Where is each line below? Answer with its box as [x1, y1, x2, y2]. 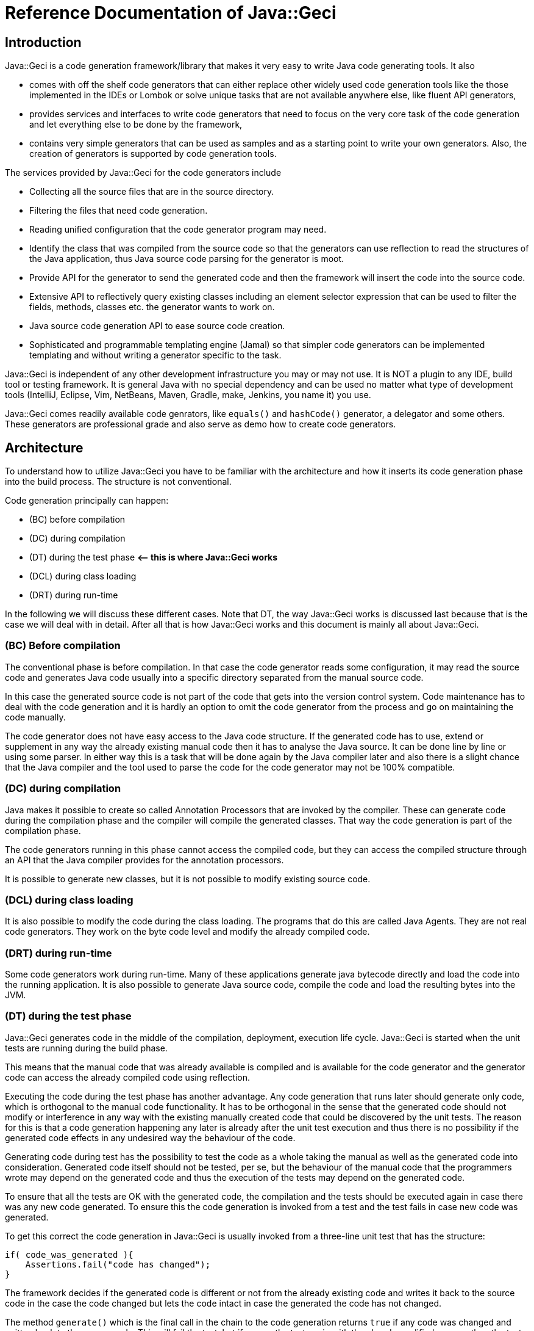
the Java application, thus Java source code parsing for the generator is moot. [29, 253, 344, 264]
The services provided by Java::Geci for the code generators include [5, 167, 282, 178]
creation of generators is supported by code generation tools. [29, 148, 277, 159]
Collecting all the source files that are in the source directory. [29, 186, 274, 197]
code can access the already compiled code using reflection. [5, 1072, 251, 1083]
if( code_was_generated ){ [5, 1249, 133, 1260]
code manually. [5, 711, 66, 722]
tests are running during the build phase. [5, 1042, 168, 1053]
